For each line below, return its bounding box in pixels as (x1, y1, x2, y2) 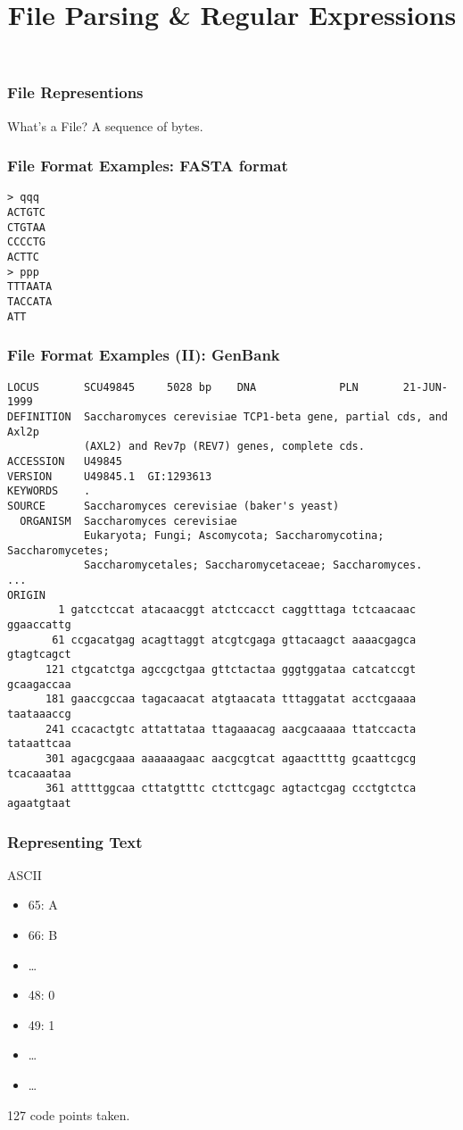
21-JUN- (402, 380, 448, 394)
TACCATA (7, 295, 53, 309)
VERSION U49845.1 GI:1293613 (7, 469, 212, 483)
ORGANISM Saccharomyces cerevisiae (20, 514, 237, 528)
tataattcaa (7, 737, 71, 751)
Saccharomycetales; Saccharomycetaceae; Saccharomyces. (83, 559, 423, 572)
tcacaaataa (7, 767, 71, 780)
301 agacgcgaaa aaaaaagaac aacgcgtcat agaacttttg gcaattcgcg (45, 752, 417, 766)
